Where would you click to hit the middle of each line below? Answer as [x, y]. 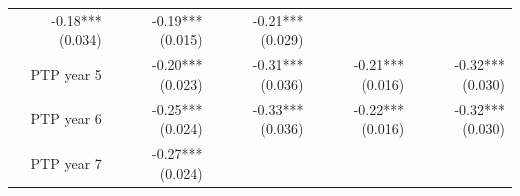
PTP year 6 [66, 118]
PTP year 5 [66, 73]
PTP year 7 [66, 162]
